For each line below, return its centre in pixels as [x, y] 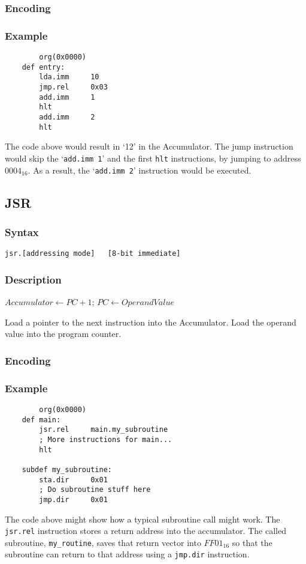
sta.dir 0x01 [73, 480]
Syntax [22, 232]
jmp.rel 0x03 [73, 87]
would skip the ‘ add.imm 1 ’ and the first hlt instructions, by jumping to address [153, 158]
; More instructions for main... [106, 439]
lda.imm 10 [69, 77]
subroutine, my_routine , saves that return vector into [103, 542]
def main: [41, 420]
